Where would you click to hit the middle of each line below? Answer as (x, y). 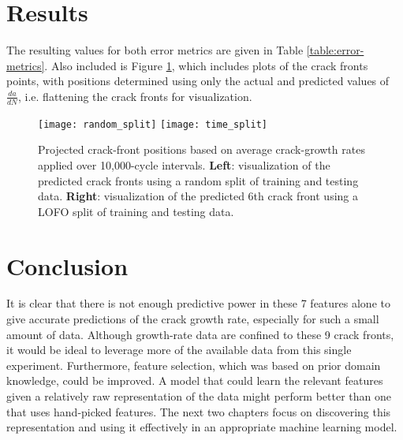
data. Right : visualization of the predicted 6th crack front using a (198, 196)
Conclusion (67, 265)
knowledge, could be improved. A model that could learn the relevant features (195, 380)
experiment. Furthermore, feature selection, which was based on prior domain (194, 365)
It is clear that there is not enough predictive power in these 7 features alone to (198, 303)
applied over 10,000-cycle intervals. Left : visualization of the (184, 164)
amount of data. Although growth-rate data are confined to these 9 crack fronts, (200, 334)
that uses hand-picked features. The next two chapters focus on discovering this (199, 411)
